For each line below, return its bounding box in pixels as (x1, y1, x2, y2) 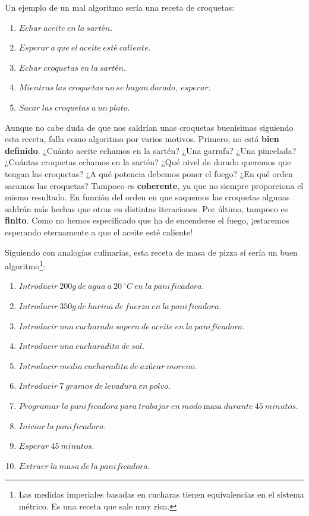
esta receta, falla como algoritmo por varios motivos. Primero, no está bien (5, 133, 279, 145)
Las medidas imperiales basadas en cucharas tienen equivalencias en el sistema (18, 488, 304, 501)
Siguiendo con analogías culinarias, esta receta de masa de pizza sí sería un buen (5, 246, 298, 258)
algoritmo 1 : (5, 258, 46, 272)
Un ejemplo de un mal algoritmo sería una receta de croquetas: (5, 1, 235, 13)
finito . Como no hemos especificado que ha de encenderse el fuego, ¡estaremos (5, 214, 289, 226)
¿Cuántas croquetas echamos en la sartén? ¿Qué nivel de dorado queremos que (5, 156, 291, 168)
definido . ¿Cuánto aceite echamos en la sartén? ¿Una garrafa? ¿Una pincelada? (5, 144, 297, 156)
